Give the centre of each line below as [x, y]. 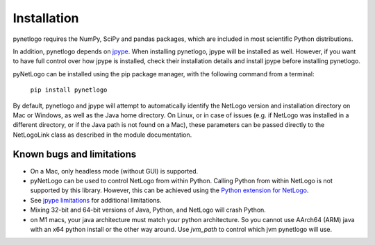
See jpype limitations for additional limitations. [96, 200]
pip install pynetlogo [69, 90]
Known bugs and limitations [75, 154]
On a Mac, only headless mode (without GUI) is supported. [114, 171]
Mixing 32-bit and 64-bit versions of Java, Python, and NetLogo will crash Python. [148, 210]
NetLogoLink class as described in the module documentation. [102, 135]
